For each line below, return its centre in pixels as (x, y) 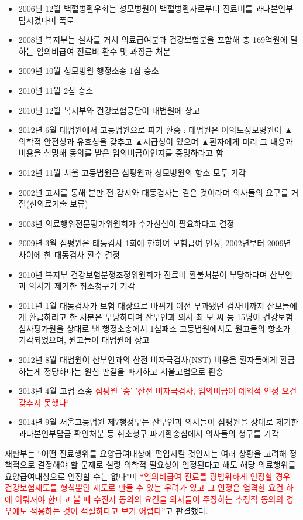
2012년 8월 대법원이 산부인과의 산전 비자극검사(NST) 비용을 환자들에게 (148, 360)
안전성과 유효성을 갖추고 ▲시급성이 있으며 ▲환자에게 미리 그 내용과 (168, 141)
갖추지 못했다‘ (44, 402)
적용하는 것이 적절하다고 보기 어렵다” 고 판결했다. (119, 510)
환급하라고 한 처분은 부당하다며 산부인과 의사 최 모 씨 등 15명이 (144, 317)
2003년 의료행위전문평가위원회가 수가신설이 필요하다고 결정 (126, 223)
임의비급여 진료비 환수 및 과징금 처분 (104, 51)
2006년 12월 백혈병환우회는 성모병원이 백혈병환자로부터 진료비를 (135, 8)
